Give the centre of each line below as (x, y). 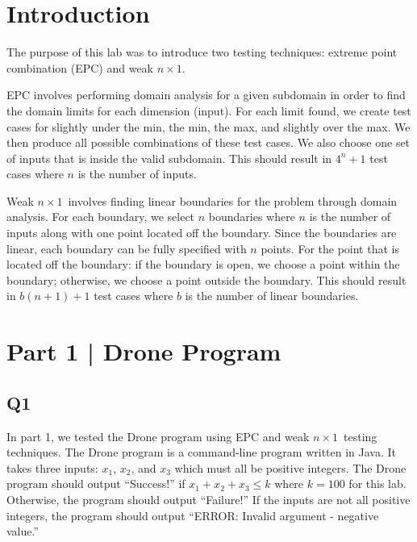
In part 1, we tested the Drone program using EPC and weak (158, 436)
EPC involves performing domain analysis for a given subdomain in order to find (206, 95)
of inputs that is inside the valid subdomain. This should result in (169, 158)
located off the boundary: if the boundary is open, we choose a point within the (203, 264)
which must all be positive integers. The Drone (290, 467)
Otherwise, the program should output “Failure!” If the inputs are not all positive (208, 499)
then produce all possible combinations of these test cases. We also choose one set (208, 142)
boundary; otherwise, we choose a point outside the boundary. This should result (206, 279)
